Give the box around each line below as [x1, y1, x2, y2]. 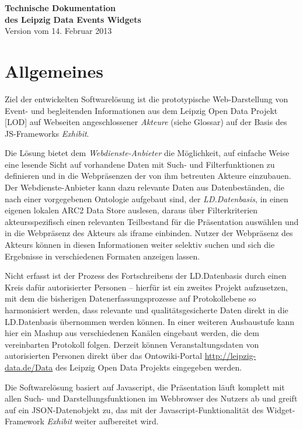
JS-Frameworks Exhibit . [5, 127, 89, 139]
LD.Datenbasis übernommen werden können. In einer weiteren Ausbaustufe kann [5, 315, 295, 327]
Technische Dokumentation [5, 2, 116, 13]
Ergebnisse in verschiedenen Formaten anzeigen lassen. [5, 250, 200, 262]
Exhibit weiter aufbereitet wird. [47, 415, 159, 427]
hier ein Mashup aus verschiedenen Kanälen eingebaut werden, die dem [5, 327, 259, 339]
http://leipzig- [204, 350, 256, 362]
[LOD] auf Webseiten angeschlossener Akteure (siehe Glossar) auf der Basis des [5, 116, 287, 128]
